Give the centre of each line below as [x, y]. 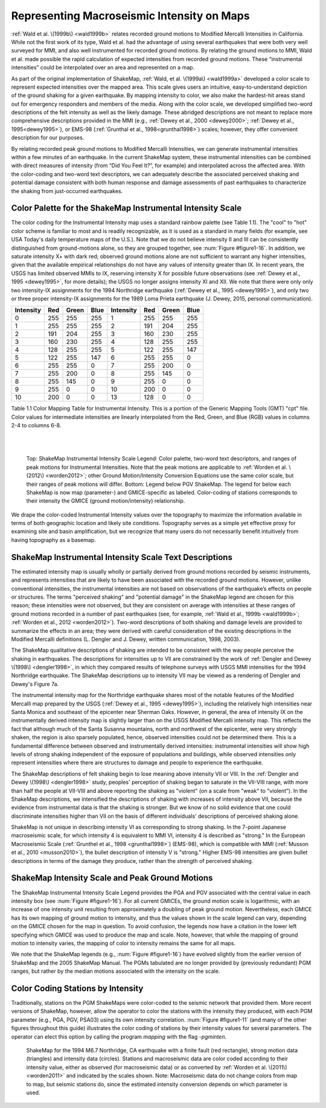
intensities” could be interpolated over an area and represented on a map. [103, 68]
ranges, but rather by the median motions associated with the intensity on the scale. [116, 971]
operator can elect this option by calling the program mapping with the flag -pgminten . [119, 1036]
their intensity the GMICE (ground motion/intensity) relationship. [106, 501]
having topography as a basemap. [53, 540]
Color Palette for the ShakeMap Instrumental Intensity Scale [126, 208]
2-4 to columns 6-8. [36, 425]
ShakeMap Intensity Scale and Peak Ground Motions [112, 878]
